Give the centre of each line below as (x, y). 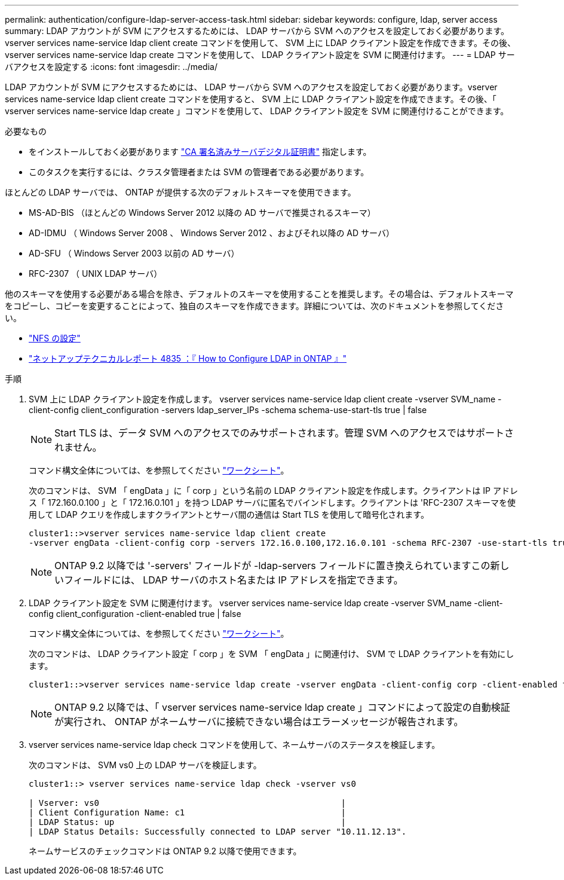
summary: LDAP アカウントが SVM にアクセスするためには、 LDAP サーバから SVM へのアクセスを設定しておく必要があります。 (257, 31)
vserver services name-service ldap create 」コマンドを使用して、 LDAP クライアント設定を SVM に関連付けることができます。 (257, 111)
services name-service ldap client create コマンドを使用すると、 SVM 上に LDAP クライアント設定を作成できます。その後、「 (251, 99)
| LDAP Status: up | (188, 822)
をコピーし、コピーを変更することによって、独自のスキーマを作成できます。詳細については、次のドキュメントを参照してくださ (255, 306)
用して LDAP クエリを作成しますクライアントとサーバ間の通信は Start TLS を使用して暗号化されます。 (229, 514)
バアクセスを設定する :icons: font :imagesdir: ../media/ (111, 67)
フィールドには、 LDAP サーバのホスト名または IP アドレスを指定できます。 (234, 580)
